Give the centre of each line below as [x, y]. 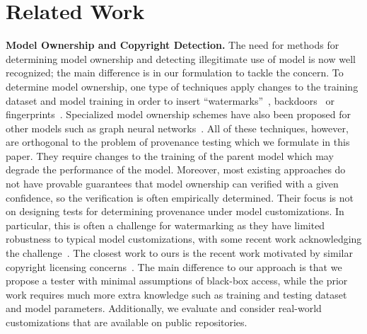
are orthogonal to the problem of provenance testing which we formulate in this [178, 142]
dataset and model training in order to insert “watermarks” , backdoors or [170, 100]
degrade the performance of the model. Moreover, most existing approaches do [176, 169]
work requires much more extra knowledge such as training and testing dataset [176, 294]
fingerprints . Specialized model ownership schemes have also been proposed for [178, 114]
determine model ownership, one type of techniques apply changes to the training [182, 86]
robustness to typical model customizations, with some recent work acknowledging [184, 239]
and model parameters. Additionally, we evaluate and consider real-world [164, 308]
